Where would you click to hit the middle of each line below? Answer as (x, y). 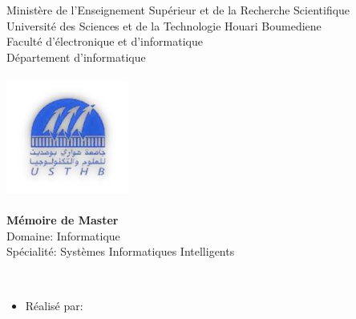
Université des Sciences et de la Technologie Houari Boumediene (164, 25)
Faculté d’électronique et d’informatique (105, 41)
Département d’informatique (76, 57)
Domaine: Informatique (63, 235)
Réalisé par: (54, 305)
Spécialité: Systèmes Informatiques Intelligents (121, 251)
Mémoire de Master (63, 220)
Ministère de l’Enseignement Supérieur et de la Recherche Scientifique (178, 10)
